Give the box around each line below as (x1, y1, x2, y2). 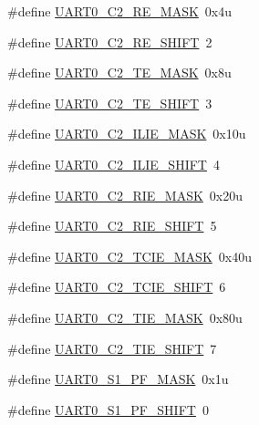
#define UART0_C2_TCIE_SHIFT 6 (7, 277, 226, 296)
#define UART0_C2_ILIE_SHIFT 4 (7, 154, 220, 173)
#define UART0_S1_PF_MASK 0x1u (7, 369, 229, 389)
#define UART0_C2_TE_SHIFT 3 (7, 93, 212, 112)
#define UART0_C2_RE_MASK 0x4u (7, 2, 233, 20)
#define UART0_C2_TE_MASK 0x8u (7, 63, 232, 82)
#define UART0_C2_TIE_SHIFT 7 (7, 338, 217, 358)
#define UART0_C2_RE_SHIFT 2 (7, 32, 212, 51)
